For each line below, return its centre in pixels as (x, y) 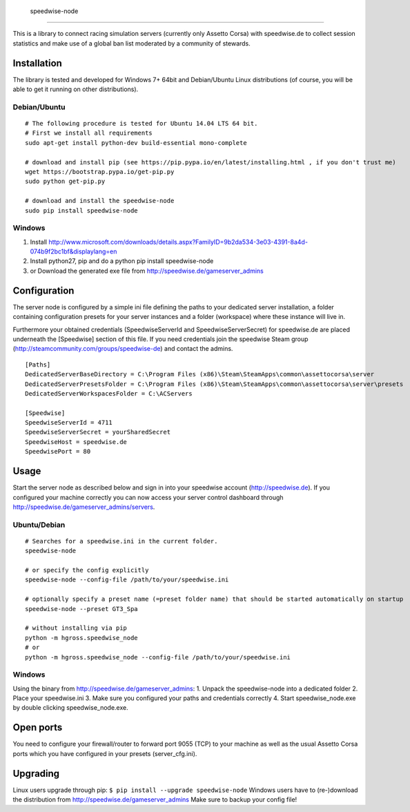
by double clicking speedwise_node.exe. (70, 708)
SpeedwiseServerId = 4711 (69, 423)
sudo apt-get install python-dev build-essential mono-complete (136, 143)
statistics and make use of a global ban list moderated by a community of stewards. (132, 43)
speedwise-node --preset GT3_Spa (81, 609)
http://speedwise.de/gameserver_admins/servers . (84, 507)
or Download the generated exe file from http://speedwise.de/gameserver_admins (147, 271)
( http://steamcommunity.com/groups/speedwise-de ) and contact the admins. (123, 349)
